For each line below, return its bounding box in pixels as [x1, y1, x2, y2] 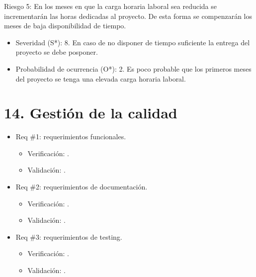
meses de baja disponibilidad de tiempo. [4, 20, 126, 31]
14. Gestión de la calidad [4, 102, 177, 123]
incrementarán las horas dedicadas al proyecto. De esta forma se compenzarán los [4, 10, 252, 21]
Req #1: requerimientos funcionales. [15, 131, 126, 142]
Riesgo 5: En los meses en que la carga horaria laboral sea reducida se [4, 1, 217, 11]
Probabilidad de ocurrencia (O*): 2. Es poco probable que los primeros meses [15, 63, 252, 74]
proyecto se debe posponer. [15, 47, 98, 57]
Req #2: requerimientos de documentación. [15, 182, 148, 192]
